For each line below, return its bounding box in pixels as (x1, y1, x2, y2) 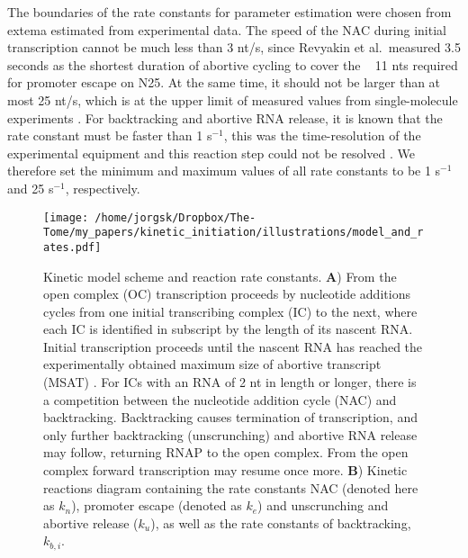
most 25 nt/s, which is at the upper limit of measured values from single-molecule (7, 90, 458, 109)
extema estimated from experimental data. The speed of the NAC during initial (7, 20, 446, 39)
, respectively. (65, 178, 140, 197)
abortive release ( (43, 513, 139, 532)
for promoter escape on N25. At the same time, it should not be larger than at (7, 73, 441, 92)
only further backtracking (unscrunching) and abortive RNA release (43, 425, 418, 444)
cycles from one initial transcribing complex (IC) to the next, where (43, 301, 418, 320)
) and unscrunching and (257, 496, 389, 515)
